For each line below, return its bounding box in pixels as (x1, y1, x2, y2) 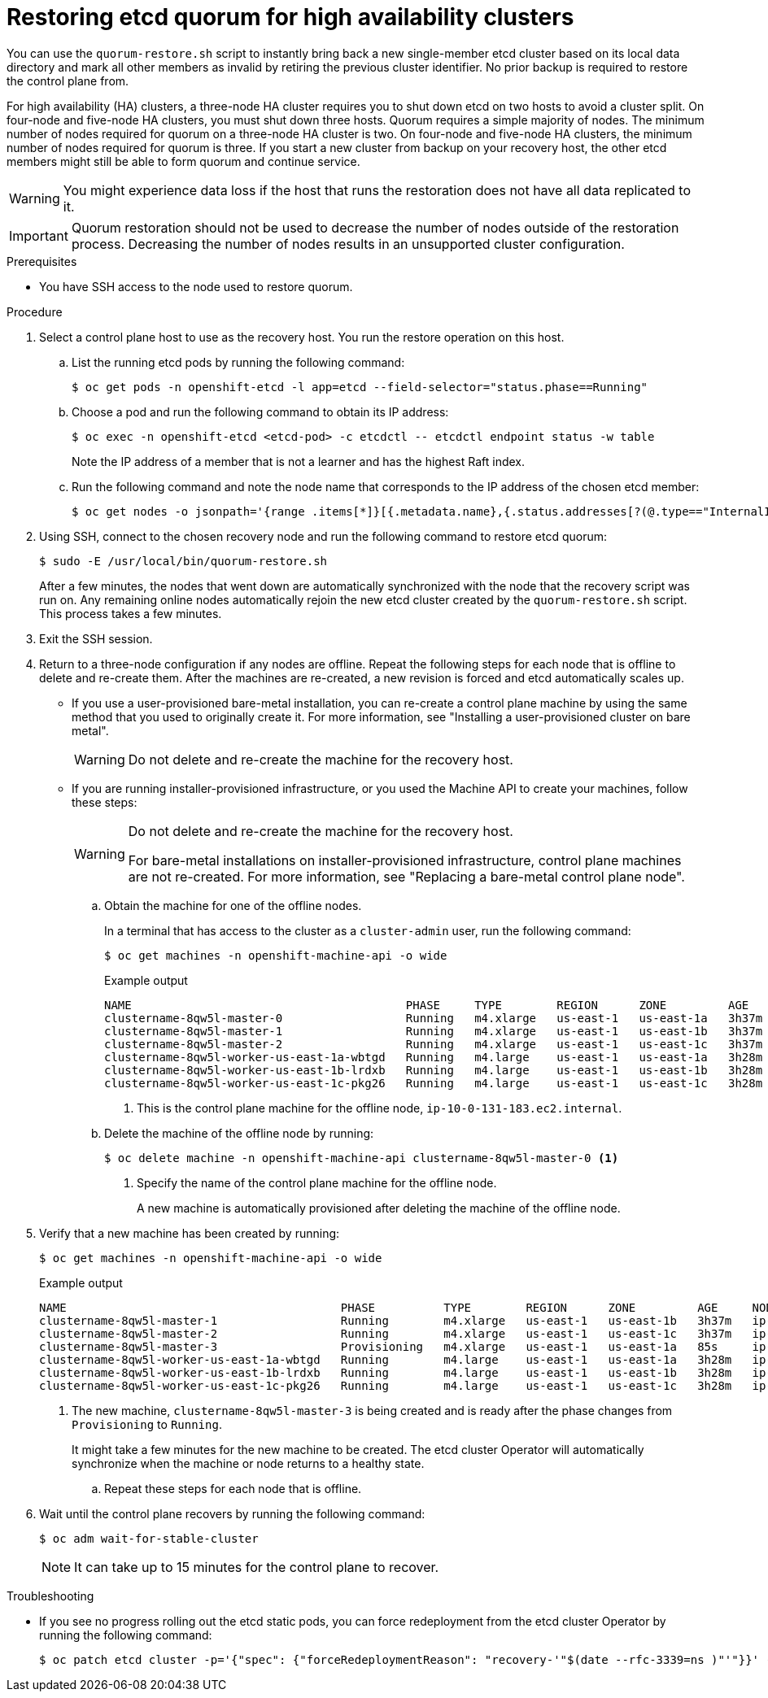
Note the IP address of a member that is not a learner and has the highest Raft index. (72, 454, 526, 468)
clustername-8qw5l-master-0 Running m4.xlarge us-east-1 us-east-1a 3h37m (104, 1011, 763, 1025)
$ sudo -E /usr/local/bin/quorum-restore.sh (39, 554, 328, 568)
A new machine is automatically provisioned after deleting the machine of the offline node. (137, 1200, 621, 1215)
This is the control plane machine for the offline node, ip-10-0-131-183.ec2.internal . (137, 1100, 622, 1115)
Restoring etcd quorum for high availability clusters (7, 3, 574, 31)
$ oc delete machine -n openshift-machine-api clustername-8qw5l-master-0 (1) (104, 1151, 619, 1165)
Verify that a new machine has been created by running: (39, 1226, 340, 1240)
